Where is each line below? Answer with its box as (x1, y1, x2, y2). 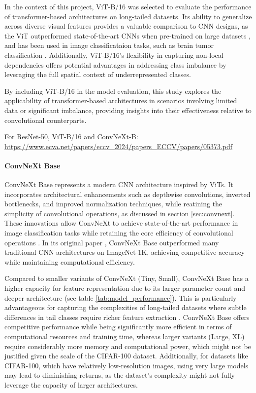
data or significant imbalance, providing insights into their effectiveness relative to (4, 105, 252, 115)
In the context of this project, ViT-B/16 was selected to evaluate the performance (4, 1, 252, 11)
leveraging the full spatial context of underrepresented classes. (4, 69, 191, 79)
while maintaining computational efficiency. (4, 256, 135, 267)
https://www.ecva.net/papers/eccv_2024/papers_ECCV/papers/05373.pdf (4, 141, 233, 151)
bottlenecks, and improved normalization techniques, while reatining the (4, 198, 223, 209)
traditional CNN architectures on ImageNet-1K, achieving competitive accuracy (4, 247, 245, 257)
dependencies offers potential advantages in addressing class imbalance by (4, 59, 226, 70)
